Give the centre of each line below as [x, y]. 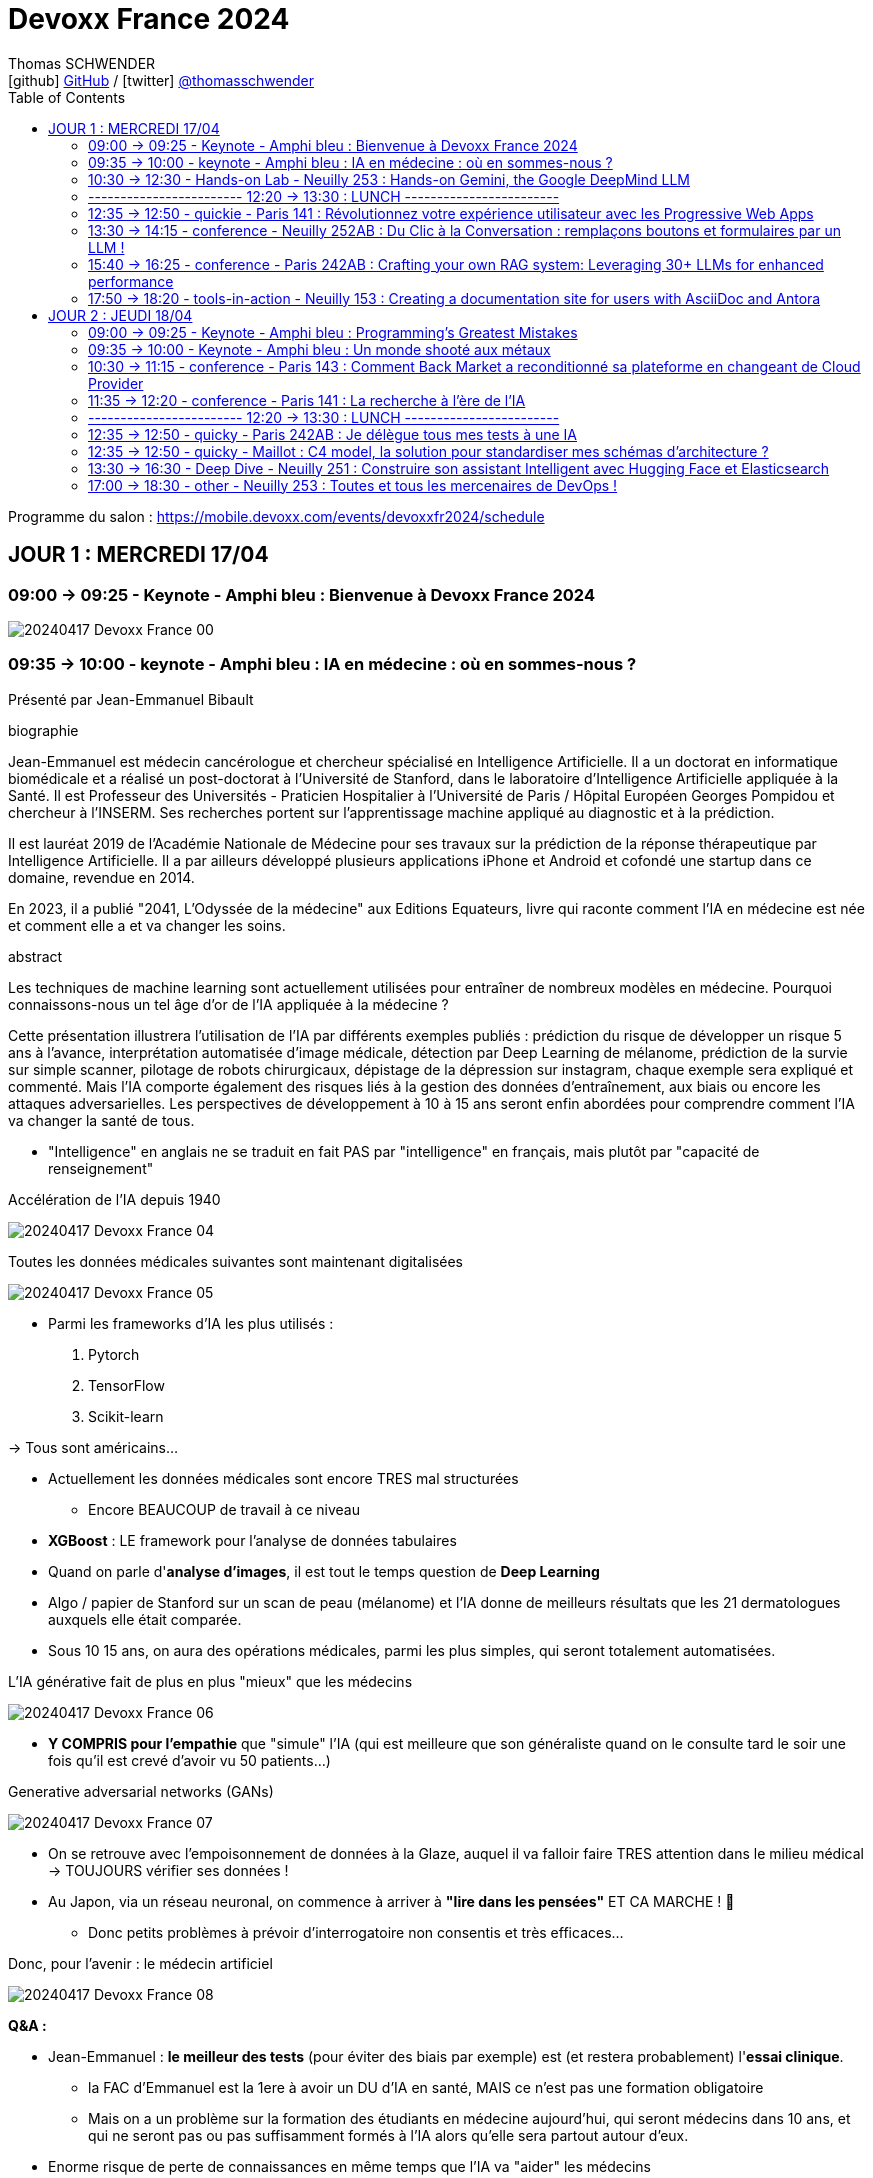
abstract [35, 956]
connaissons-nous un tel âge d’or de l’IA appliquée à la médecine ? [228, 1004]
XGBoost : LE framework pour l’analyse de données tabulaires [252, 1540]
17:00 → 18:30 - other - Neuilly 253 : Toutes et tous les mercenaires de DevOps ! [353, 485]
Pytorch [114, 1354]
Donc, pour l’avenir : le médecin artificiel [140, 1963]
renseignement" [101, 1168]
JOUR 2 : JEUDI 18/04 [120, 315]
